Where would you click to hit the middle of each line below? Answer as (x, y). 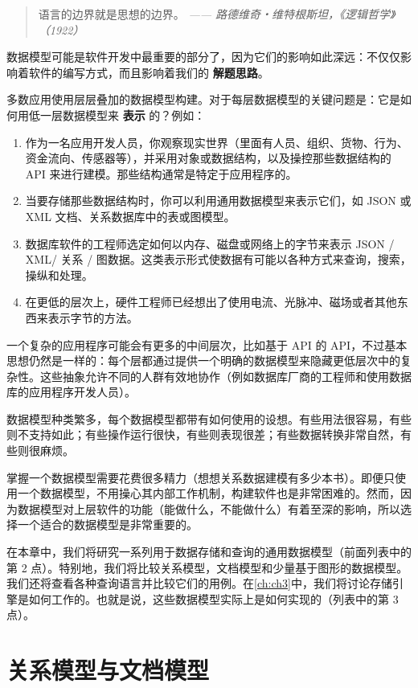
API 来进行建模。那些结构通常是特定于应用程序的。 (161, 173)
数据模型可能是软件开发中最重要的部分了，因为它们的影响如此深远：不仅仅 (203, 57)
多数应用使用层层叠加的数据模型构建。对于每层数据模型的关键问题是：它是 (203, 99)
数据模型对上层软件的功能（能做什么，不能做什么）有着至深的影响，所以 (209, 508)
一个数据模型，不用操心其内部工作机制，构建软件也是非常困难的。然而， (209, 493)
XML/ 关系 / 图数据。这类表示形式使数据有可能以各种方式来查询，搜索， (218, 259)
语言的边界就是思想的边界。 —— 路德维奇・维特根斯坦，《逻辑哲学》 (217, 14)
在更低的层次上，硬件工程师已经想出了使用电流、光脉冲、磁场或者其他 (211, 302)
